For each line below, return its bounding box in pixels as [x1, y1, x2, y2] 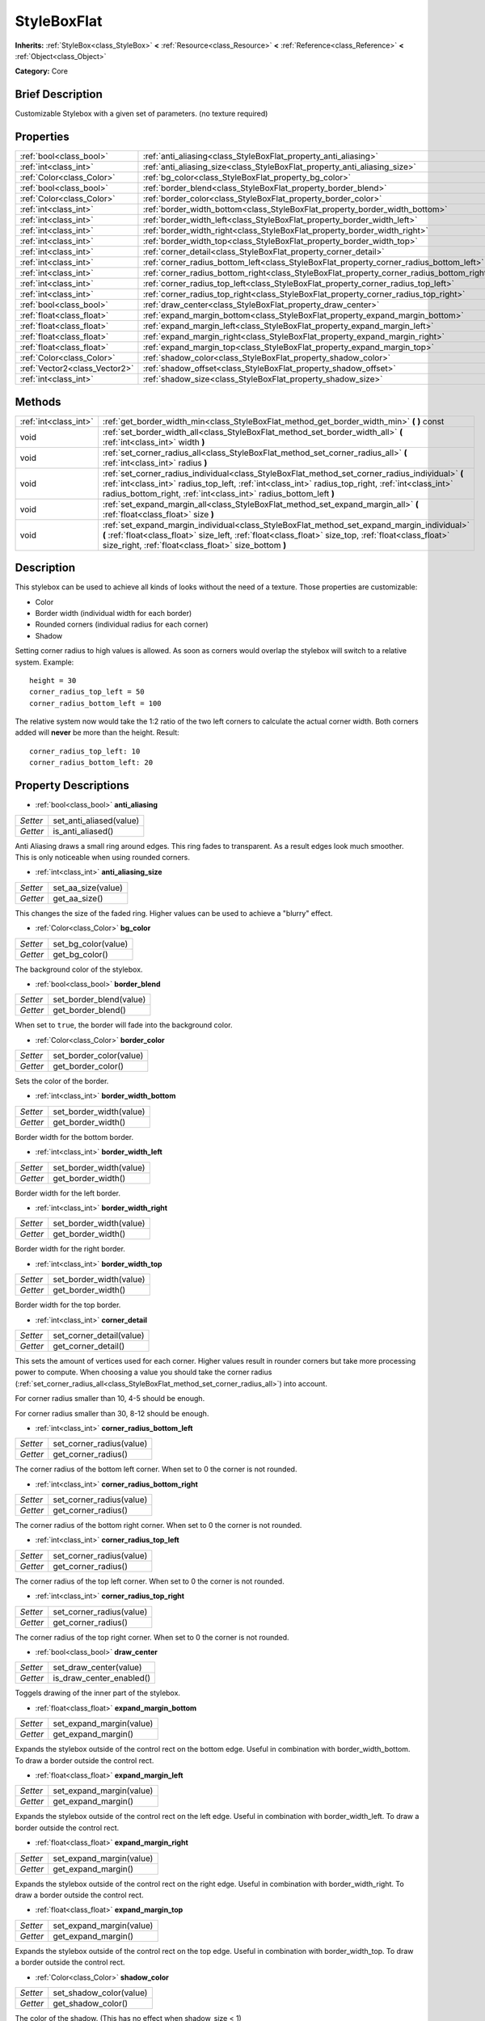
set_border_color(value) [53, 1050, 144, 1061]
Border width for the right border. [15, 1244, 125, 1254]
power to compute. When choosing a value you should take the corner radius [15, 1367, 272, 1378]
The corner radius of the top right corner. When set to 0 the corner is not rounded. [15, 1632, 290, 1642]
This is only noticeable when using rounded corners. [15, 852, 190, 862]
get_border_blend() [53, 1005, 127, 1016]
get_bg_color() [53, 948, 108, 960]
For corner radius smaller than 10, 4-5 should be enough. [15, 1394, 205, 1403]
